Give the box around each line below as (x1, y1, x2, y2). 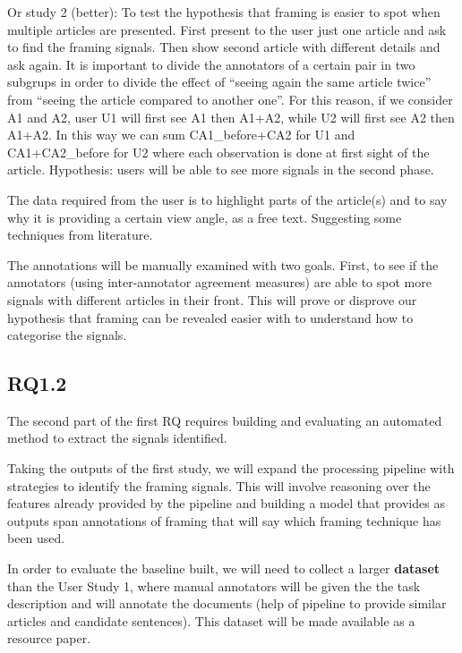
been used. (7, 529, 65, 547)
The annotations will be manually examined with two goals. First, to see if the (7, 255, 439, 274)
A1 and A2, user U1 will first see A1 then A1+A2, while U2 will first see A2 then (7, 107, 455, 126)
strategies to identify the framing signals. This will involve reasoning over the (7, 476, 431, 495)
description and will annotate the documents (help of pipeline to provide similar (7, 594, 447, 613)
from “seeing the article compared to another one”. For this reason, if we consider (7, 89, 453, 108)
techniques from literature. (7, 225, 153, 244)
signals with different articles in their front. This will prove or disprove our (7, 290, 417, 309)
